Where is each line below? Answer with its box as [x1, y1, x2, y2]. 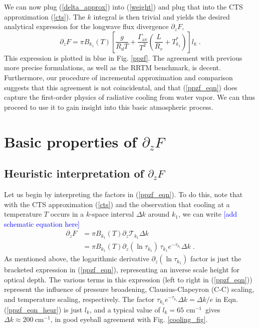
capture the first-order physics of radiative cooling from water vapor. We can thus [4, 92, 255, 102]
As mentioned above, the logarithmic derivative [4, 253, 149, 264]
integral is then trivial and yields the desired [93, 11, 230, 22]
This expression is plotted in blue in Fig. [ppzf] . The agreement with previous [4, 52, 242, 63]
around [148, 209, 170, 219]
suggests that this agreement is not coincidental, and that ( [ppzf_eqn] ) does [4, 82, 237, 92]
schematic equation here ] [4, 218, 80, 229]
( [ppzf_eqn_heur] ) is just [4, 304, 83, 314]
